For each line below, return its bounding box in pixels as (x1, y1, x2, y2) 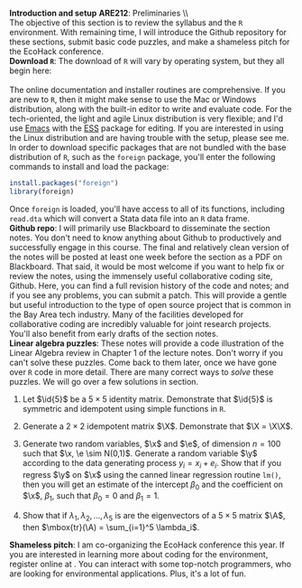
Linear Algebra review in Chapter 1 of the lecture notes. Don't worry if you (9, 347, 284, 358)
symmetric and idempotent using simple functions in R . (22, 403, 226, 414)
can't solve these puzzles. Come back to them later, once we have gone (9, 357, 278, 368)
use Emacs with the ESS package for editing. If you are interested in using (9, 123, 284, 134)
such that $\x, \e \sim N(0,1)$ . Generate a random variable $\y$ (22, 447, 259, 459)
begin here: (9, 65, 52, 76)
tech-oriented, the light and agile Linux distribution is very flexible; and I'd (9, 113, 284, 124)
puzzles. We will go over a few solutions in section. (9, 376, 199, 387)
